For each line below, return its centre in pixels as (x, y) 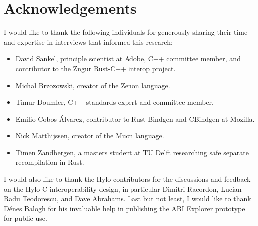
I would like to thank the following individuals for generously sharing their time (126, 32)
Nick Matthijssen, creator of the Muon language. (90, 135)
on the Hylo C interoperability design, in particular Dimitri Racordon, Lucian (123, 188)
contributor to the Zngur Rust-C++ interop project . (96, 68)
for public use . (26, 218)
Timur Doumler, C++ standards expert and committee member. (115, 102)
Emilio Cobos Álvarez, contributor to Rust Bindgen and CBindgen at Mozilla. (135, 118)
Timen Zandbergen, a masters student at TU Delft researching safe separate (132, 152)
